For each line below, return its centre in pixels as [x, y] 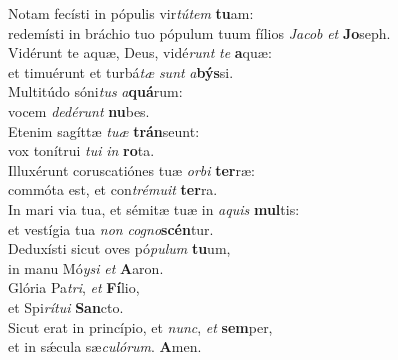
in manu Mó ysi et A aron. [86, 267]
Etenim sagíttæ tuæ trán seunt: [104, 130]
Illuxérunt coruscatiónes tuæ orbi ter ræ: [132, 169]
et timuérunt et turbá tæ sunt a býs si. [121, 71]
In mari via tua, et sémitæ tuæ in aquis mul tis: [154, 208]
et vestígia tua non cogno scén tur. [111, 228]
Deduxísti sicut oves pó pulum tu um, [119, 248]
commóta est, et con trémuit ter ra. [113, 189]
